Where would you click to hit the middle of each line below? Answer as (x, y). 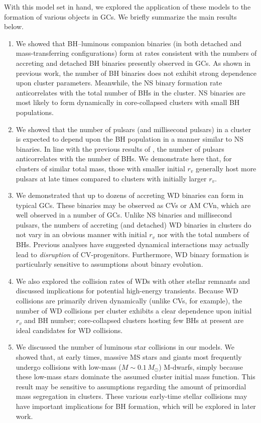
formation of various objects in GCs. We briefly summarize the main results (120, 16)
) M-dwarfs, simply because (201, 366)
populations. (35, 112)
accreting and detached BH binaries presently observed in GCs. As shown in (133, 63)
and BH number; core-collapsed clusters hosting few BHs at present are (134, 320)
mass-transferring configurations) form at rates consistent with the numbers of (136, 53)
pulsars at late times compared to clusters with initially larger (111, 178)
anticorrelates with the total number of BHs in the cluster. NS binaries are (131, 92)
